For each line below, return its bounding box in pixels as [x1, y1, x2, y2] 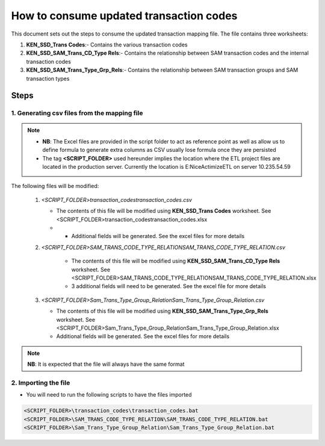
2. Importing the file [11, 378, 70, 387]
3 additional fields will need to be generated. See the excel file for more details [71, 283, 266, 290]
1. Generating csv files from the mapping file [11, 109, 143, 118]
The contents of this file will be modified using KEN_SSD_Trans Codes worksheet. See [56, 207, 271, 215]
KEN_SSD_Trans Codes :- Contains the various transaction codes [26, 41, 188, 48]
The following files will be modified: [11, 183, 99, 190]
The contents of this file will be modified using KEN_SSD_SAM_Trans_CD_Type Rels [71, 257, 280, 265]
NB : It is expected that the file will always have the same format [27, 360, 185, 368]
